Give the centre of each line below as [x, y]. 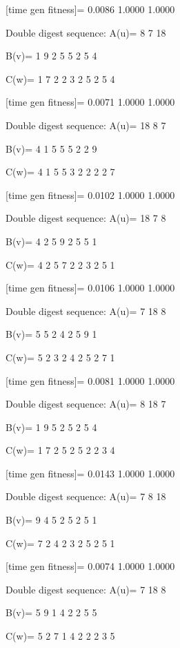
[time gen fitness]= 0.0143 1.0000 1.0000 [90, 473]
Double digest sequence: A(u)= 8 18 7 [86, 404]
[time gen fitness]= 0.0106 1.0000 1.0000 [90, 288]
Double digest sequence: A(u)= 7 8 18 [86, 496]
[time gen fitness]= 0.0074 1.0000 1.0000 [90, 566]
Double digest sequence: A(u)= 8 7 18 [86, 32]
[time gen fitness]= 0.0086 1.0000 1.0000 [90, 9]
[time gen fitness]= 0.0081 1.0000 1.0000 [90, 380]
